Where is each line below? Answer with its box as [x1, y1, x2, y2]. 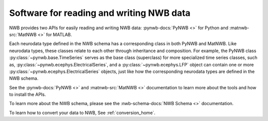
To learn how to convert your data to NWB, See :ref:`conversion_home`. [9, 110, 156, 116]
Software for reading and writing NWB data [9, 7, 191, 18]
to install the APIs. [9, 92, 46, 98]
